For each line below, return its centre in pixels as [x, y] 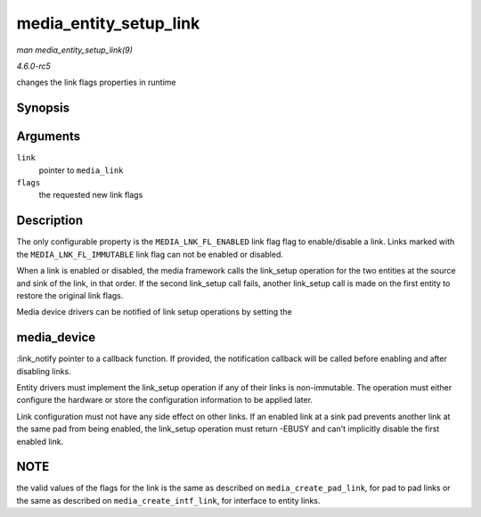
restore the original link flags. [70, 295]
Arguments [49, 137]
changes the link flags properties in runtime [96, 82]
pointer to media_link [81, 170]
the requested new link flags [91, 195]
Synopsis [43, 108]
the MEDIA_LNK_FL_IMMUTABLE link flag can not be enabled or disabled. [150, 254]
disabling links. [44, 371]
